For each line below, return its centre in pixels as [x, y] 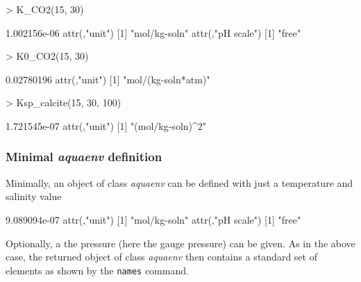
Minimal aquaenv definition [84, 157]
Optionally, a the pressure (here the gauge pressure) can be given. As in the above [180, 243]
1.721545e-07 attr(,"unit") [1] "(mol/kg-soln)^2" [106, 125]
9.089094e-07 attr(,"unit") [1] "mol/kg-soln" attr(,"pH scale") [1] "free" [153, 219]
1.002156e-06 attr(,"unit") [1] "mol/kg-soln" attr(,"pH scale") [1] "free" [153, 32]
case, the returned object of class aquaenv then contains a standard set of [161, 257]
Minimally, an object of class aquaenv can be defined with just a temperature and [179, 182]
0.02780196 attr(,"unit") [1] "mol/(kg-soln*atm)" [108, 79]
